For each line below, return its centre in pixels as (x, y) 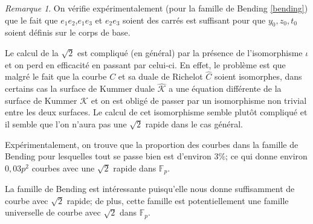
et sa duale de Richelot (160, 76)
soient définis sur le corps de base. (68, 32)
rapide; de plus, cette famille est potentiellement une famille (178, 200)
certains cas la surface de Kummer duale (80, 88)
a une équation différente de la (225, 88)
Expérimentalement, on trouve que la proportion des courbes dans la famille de (152, 144)
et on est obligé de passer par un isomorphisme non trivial (199, 100)
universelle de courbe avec (53, 212)
